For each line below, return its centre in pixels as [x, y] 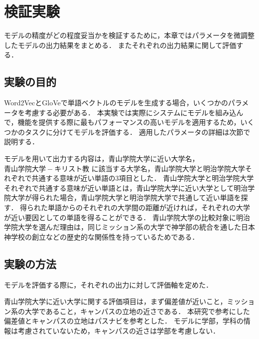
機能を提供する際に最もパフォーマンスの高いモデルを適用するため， [129, 122]
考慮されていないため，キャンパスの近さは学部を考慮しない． [119, 331]
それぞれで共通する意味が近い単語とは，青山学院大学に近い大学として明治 [126, 187]
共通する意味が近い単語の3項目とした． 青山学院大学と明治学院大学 [143, 178]
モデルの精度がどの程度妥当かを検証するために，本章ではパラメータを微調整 [129, 35]
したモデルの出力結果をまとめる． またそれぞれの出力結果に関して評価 [120, 45]
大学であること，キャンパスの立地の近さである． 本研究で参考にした [137, 311]
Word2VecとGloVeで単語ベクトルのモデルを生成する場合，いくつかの [116, 103]
